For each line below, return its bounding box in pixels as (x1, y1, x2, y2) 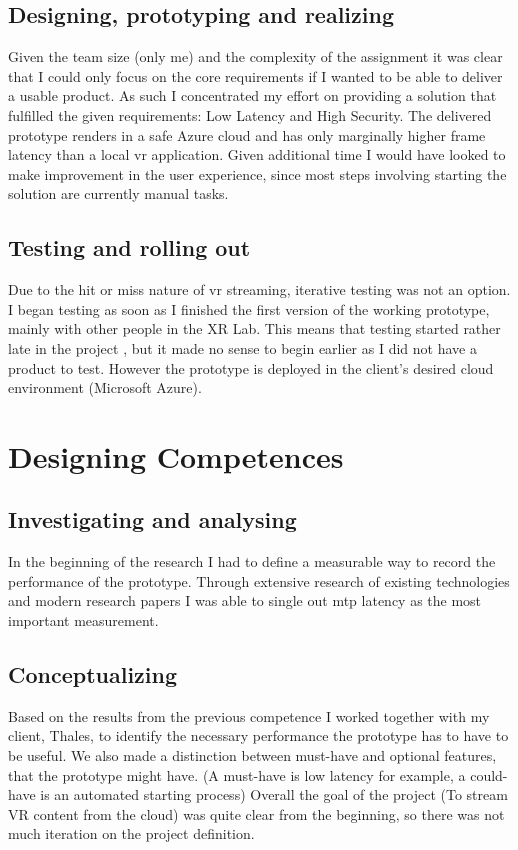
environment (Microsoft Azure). (8, 377, 202, 398)
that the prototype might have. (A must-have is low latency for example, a (8, 764, 466, 785)
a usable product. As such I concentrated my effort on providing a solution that (8, 85, 497, 106)
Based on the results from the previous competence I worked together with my (8, 705, 490, 726)
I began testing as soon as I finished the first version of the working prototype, (8, 298, 490, 319)
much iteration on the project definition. (8, 823, 255, 844)
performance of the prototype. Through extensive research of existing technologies (8, 570, 510, 591)
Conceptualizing (8, 659, 178, 690)
